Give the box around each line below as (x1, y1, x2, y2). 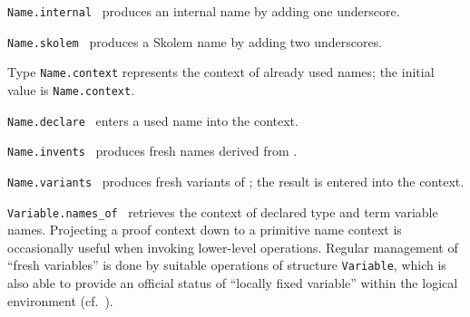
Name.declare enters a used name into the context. (7, 110, 299, 130)
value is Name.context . (7, 80, 135, 99)
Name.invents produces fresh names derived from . (7, 141, 298, 160)
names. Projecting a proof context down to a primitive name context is (7, 220, 402, 239)
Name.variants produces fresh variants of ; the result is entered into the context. (7, 171, 465, 190)
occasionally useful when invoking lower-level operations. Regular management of (7, 237, 458, 256)
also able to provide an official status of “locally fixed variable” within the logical (7, 274, 458, 293)
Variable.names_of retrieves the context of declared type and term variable (7, 202, 438, 221)
